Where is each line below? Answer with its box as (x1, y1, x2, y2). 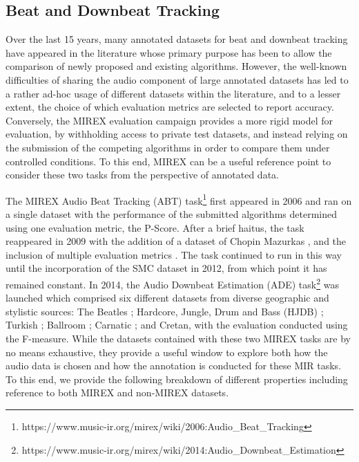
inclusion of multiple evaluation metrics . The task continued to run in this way (6, 247, 342, 261)
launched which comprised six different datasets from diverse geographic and (6, 290, 329, 305)
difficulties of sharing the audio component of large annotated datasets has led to (6, 72, 349, 86)
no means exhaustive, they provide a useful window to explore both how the (6, 344, 328, 359)
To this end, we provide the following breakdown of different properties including (6, 371, 348, 386)
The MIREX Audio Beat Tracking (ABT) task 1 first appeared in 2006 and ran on (6, 191, 352, 207)
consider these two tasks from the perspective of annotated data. (6, 167, 279, 182)
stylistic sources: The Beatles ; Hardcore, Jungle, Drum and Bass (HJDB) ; (6, 304, 324, 318)
